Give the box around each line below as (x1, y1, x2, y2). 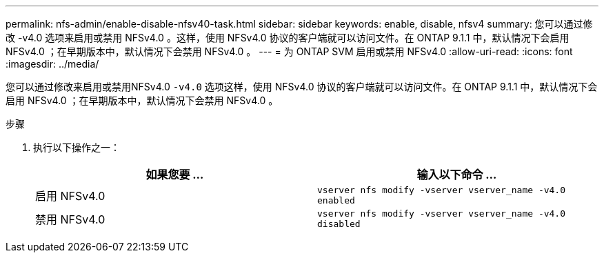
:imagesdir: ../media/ (6, 58, 99, 70)
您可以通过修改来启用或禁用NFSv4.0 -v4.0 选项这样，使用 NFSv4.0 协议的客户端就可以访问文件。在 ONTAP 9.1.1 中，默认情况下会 (6, 81, 598, 92)
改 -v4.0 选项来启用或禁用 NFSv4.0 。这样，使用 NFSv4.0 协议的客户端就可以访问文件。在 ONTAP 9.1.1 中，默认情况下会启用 (6, 32, 570, 43)
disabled (317, 219, 361, 229)
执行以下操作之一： (33, 141, 120, 153)
